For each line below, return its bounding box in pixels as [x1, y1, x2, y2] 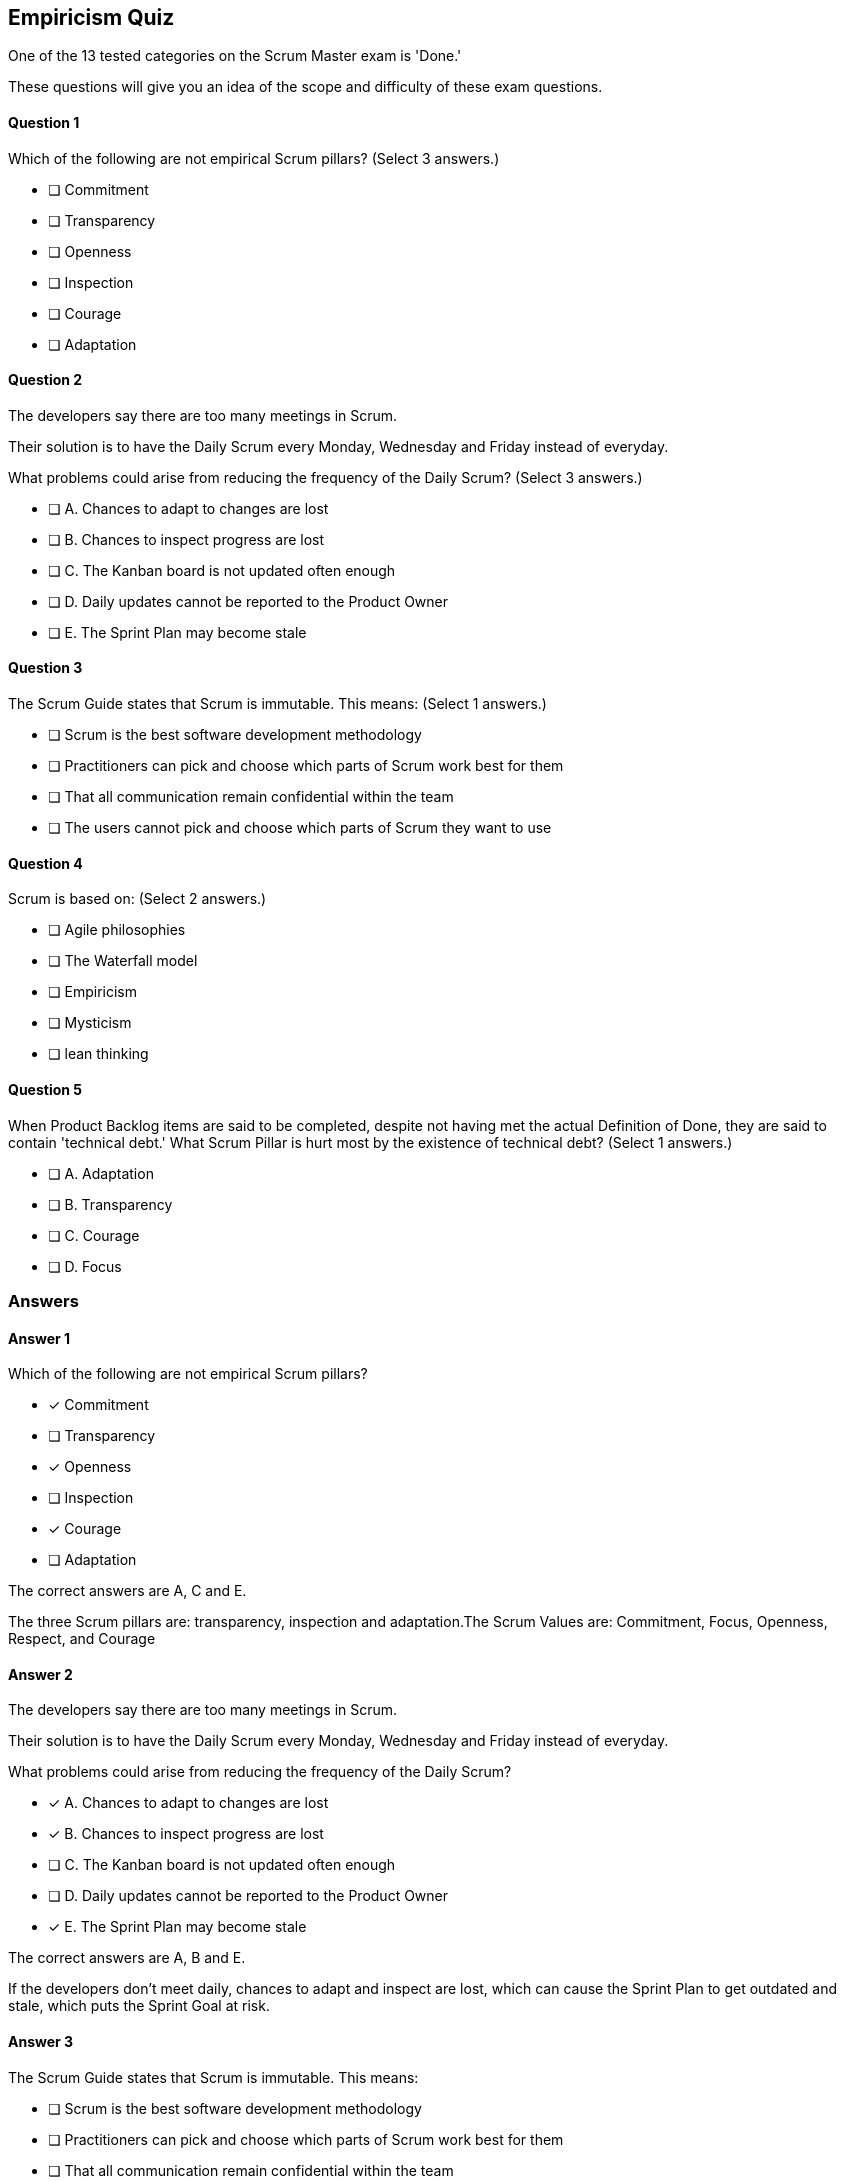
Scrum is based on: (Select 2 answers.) [8, 890, 267, 908]
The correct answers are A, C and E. [8, 1582, 247, 1600]
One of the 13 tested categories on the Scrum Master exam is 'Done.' [8, 47, 462, 65]
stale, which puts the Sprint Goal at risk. [8, 1997, 270, 2015]
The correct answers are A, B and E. [8, 1949, 246, 1967]
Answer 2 [8, 1665, 73, 1683]
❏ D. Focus [48, 1257, 122, 1275]
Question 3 [8, 659, 83, 677]
